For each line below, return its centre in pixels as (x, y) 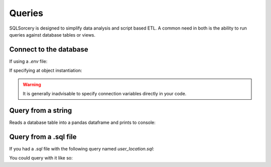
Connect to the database (49, 49)
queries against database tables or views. (52, 35)
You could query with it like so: (41, 158)
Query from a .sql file (43, 137)
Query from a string (41, 110)
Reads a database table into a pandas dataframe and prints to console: (82, 122)
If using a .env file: (28, 61)
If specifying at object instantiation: (46, 71)
